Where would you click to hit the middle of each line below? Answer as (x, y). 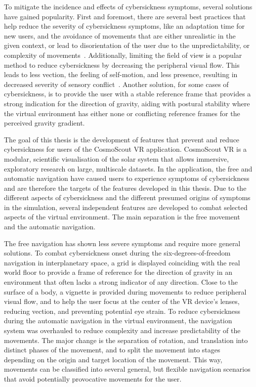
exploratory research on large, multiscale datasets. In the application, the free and (128, 168)
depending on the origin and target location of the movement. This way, (113, 359)
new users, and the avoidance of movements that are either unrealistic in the (120, 35)
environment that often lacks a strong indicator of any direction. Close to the (121, 282)
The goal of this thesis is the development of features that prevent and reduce (122, 139)
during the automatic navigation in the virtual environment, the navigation (118, 321)
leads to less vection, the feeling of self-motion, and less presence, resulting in (121, 74)
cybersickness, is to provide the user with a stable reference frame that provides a (128, 94)
